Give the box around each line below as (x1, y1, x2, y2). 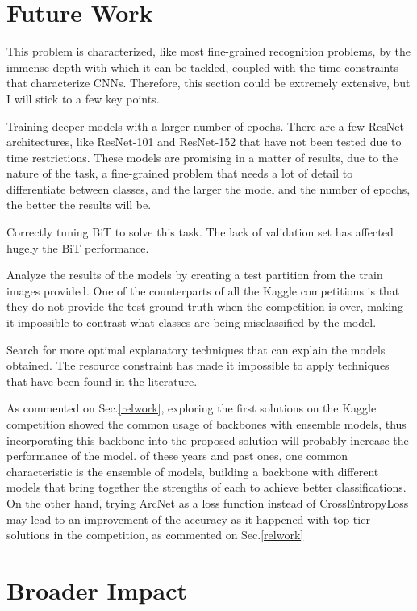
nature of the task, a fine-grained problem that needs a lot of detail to (6, 165, 353, 182)
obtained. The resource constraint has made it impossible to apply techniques (6, 357, 390, 374)
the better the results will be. (6, 196, 152, 213)
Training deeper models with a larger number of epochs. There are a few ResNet (6, 117, 404, 134)
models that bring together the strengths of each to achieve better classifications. (6, 479, 407, 496)
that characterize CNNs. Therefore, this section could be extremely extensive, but (6, 74, 411, 91)
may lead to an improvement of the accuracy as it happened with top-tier (6, 510, 370, 527)
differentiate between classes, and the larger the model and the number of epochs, (6, 180, 411, 197)
